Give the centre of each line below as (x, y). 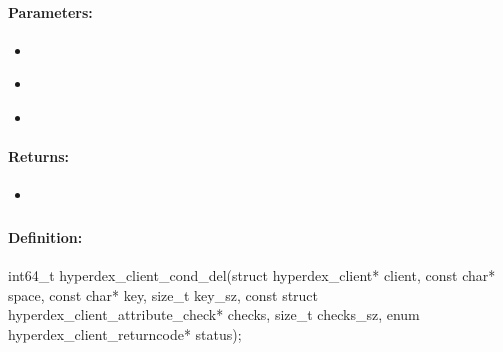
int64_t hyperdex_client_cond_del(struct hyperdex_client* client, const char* (252, 275)
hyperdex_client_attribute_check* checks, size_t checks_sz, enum (214, 314)
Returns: (39, 156)
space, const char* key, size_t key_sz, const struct (163, 294)
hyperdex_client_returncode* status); (125, 333)
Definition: (45, 236)
